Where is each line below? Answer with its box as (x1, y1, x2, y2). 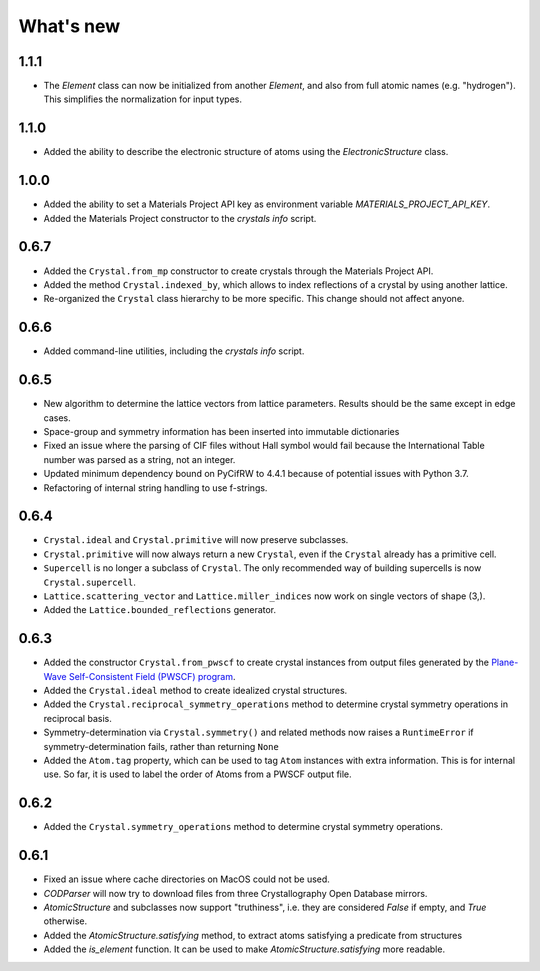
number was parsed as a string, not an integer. (43, 453, 236, 465)
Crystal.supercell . (43, 576, 137, 588)
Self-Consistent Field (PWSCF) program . (68, 670, 236, 682)
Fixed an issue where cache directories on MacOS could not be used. (43, 873, 330, 885)
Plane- (491, 656, 519, 669)
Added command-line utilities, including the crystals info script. (43, 345, 305, 357)
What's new (18, 15, 121, 37)
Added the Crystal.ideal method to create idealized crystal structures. (43, 685, 348, 697)
